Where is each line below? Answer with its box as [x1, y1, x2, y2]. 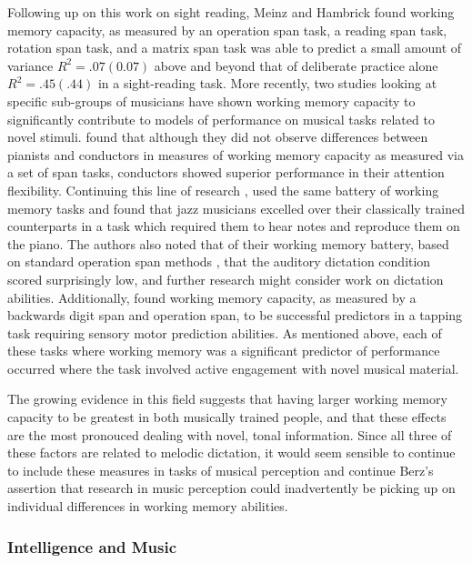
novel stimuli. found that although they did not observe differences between [7, 127, 428, 146]
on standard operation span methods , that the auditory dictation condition [7, 252, 431, 271]
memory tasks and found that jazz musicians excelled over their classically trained [7, 198, 466, 217]
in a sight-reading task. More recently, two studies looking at [97, 74, 437, 93]
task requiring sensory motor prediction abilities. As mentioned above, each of [7, 323, 442, 342]
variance [7, 55, 54, 75]
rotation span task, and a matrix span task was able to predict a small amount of [7, 38, 462, 57]
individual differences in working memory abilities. [7, 497, 288, 516]
